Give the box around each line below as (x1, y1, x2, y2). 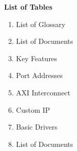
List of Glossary (16, 18, 65, 29)
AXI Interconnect (16, 87, 70, 97)
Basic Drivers (16, 121, 58, 132)
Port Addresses (16, 70, 63, 81)
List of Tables (4, 2, 53, 12)
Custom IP (16, 104, 50, 115)
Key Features (16, 53, 57, 63)
